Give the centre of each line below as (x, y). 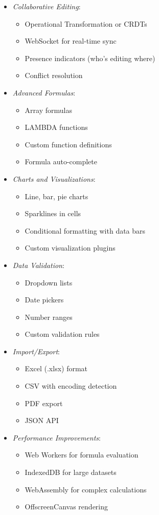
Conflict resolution (54, 75)
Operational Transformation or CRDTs (86, 23)
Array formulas (48, 110)
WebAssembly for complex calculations (86, 489)
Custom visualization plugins (70, 248)
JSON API (42, 420)
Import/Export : (36, 351)
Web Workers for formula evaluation (82, 455)
